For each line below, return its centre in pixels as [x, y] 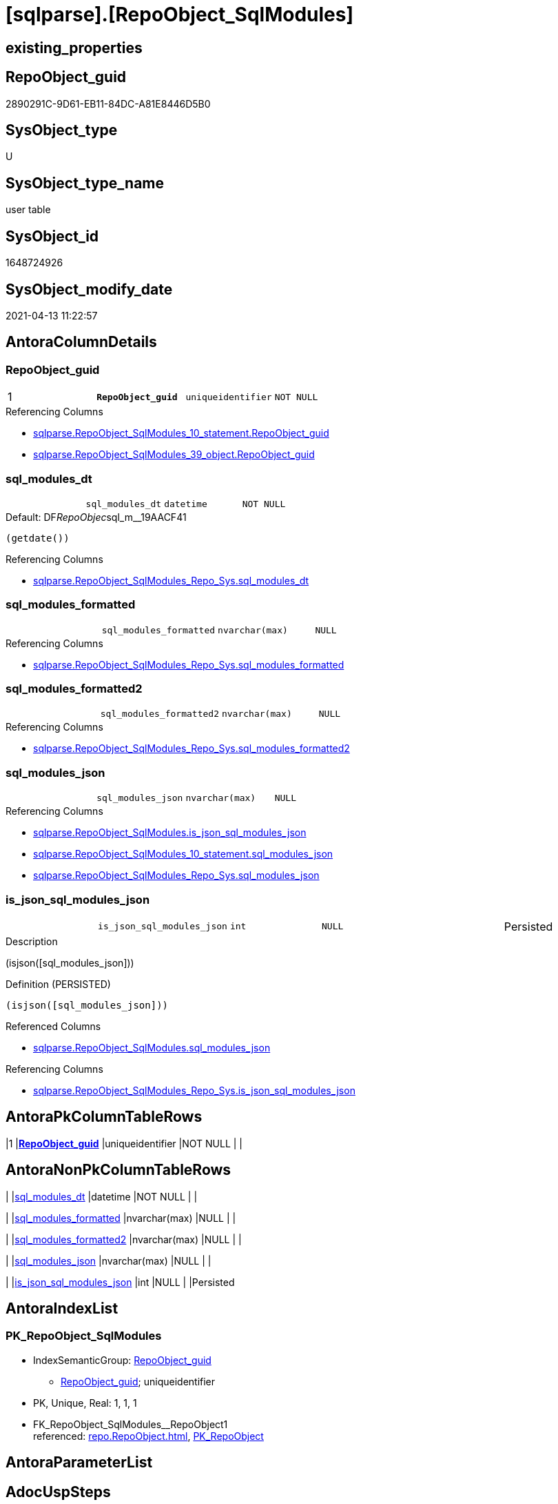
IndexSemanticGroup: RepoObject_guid [122, 1360]
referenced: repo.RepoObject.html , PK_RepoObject [148, 1436]
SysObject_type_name [85, 183]
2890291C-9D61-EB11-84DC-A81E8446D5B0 [108, 103]
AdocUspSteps [58, 1492]
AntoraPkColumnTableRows [104, 1117]
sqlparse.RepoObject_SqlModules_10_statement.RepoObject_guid [181, 433]
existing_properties [74, 48]
